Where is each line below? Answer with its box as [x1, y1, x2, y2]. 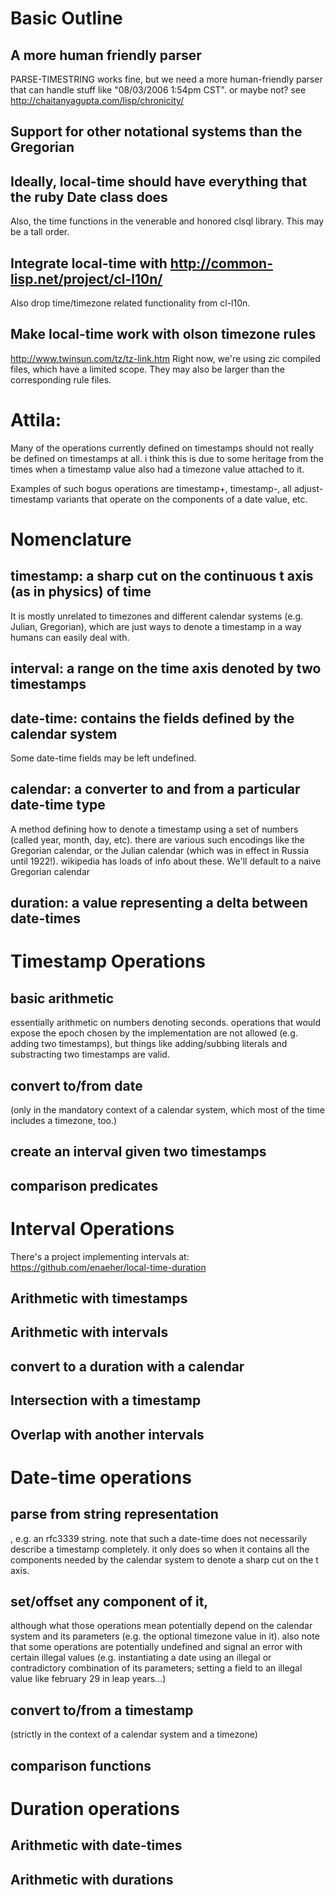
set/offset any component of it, [10, 1593, 209, 1611]
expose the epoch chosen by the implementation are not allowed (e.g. [10, 1027, 298, 1039]
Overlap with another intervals [10, 1426, 205, 1443]
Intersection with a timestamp [10, 1392, 202, 1409]
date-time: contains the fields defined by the [10, 710, 295, 727]
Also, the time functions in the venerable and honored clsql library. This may [10, 215, 325, 227]
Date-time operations [10, 1466, 192, 1489]
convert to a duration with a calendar [10, 1358, 245, 1375]
